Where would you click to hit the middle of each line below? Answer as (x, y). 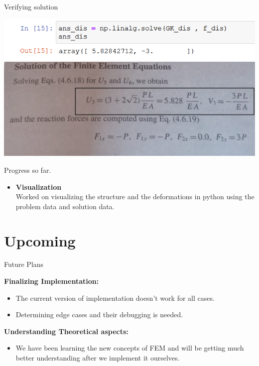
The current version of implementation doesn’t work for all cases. (115, 298)
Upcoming (40, 240)
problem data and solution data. (65, 206)
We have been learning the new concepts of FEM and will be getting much (130, 348)
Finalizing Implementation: (52, 281)
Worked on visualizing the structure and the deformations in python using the (135, 196)
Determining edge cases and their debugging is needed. (99, 314)
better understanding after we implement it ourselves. (98, 358)
